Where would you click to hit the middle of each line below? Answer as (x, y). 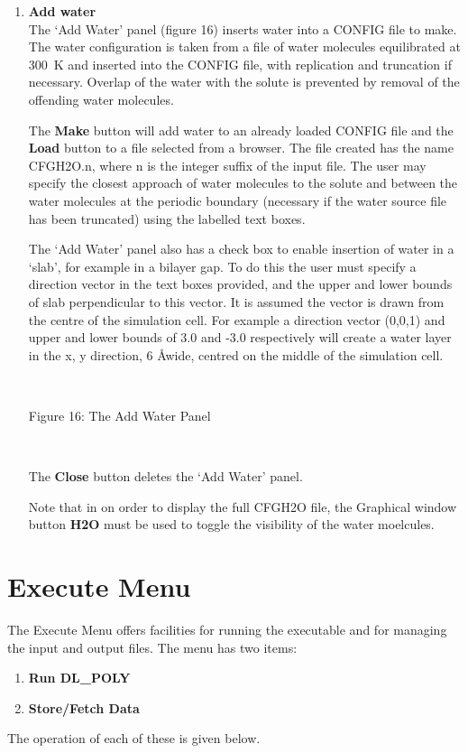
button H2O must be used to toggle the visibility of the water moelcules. (231, 524)
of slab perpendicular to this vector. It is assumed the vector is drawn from (236, 301)
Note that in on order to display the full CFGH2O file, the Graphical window (243, 506)
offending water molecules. (101, 99)
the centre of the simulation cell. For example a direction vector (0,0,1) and (237, 319)
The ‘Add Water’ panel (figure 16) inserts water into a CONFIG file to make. (243, 28)
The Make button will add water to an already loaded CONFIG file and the (241, 130)
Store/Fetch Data (84, 707)
